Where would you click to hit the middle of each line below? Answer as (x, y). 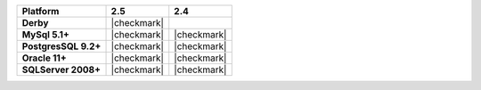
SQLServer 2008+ (61, 70)
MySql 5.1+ (46, 34)
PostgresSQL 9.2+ (61, 46)
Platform (41, 11)
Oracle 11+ (44, 58)
